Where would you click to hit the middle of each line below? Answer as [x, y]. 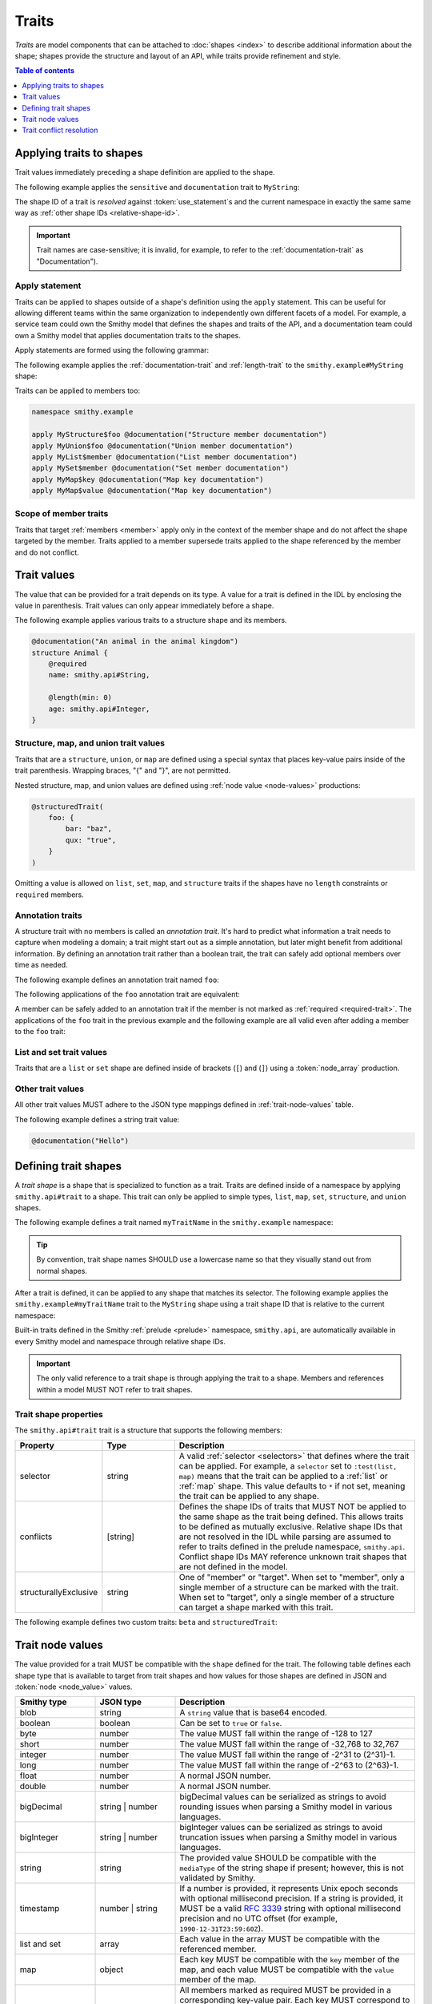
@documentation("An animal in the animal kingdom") [135, 642]
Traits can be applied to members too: [77, 391]
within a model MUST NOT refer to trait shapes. [115, 1389]
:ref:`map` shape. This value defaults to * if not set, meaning [292, 1486]
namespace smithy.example [82, 412]
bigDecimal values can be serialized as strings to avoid [283, 1797]
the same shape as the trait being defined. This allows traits [291, 1517]
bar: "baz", [88, 829]
